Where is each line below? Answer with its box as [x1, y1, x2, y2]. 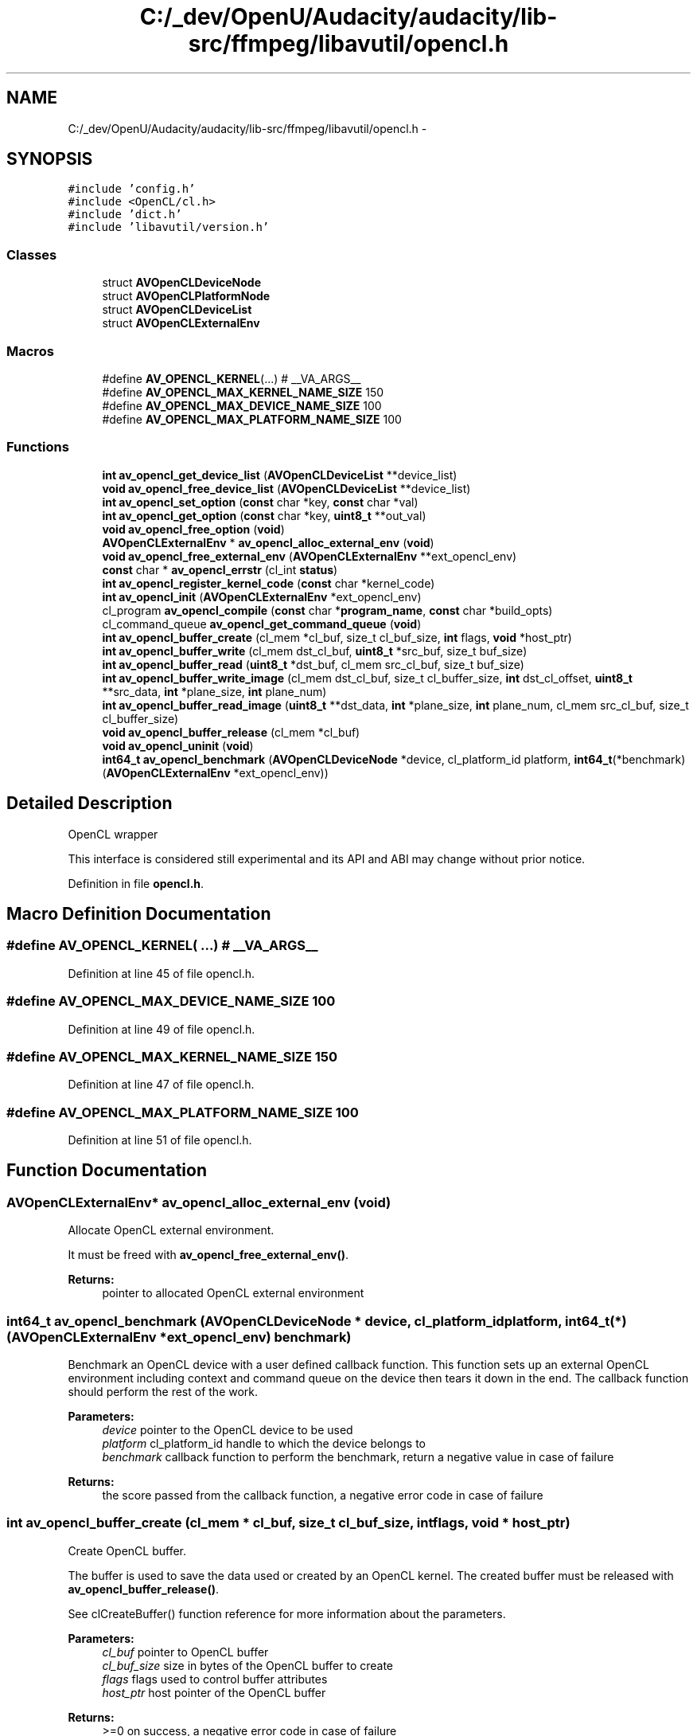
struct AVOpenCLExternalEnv [102, 316, 260, 330]
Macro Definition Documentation [6, 903, 271, 924]
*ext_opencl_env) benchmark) [159, 1328, 352, 1345]
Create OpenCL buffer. [68, 1543, 186, 1558]
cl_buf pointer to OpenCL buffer [102, 1644, 269, 1659]
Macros [6, 342, 54, 359]
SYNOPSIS [6, 149, 93, 170]
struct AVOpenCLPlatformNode [102, 289, 271, 303]
